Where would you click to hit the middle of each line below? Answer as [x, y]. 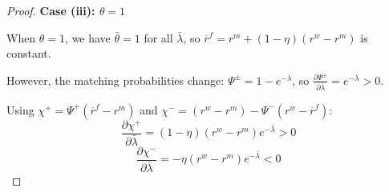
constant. [29, 53]
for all [158, 37]
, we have [88, 37]
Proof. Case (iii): [51, 10]
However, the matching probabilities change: [115, 80]
